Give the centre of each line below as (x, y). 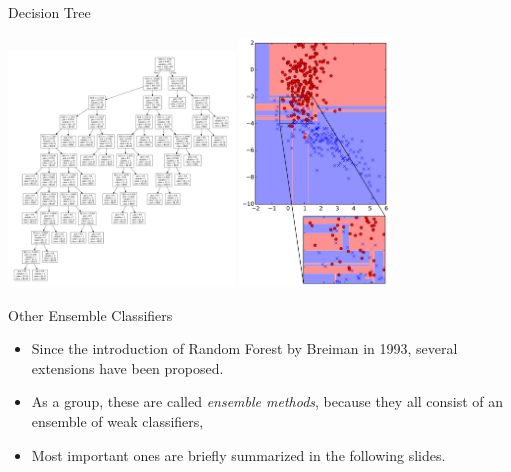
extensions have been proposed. (127, 367)
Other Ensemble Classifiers (90, 314)
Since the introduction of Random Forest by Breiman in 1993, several (244, 348)
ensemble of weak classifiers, (117, 421)
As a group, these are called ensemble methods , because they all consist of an (267, 401)
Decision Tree (49, 12)
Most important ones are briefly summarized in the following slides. (238, 454)
